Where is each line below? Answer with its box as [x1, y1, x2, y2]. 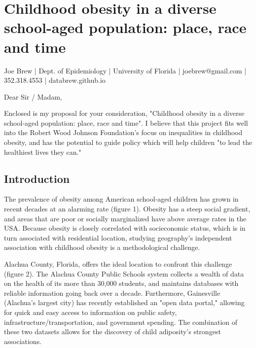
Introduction [4, 171, 70, 186]
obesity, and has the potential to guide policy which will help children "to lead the [4, 137, 253, 147]
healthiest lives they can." [4, 146, 81, 157]
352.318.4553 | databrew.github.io [4, 75, 106, 85]
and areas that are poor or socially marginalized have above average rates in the [4, 213, 247, 223]
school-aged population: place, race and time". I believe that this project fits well [4, 117, 248, 128]
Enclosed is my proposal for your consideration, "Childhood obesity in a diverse [4, 108, 245, 118]
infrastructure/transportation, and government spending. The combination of [4, 316, 238, 327]
